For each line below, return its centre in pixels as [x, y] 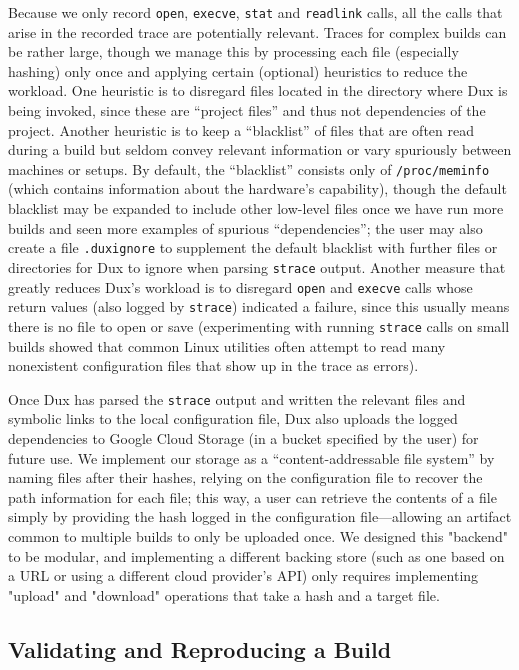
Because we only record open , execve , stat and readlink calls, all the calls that [255, 12]
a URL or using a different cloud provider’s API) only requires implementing [243, 575]
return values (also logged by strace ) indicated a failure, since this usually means [259, 306]
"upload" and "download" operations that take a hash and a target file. [224, 594]
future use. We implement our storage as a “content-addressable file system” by [251, 457]
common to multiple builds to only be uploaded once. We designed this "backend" [258, 535]
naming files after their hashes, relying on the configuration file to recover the [245, 477]
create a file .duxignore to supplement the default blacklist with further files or [253, 247]
